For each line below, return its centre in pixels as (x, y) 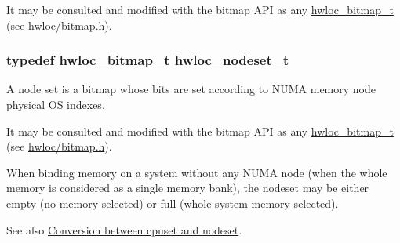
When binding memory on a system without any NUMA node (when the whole (197, 172)
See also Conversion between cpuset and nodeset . (124, 229)
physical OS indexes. (56, 104)
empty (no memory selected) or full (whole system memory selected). (173, 203)
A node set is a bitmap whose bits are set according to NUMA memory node (191, 89)
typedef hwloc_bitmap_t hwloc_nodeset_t (148, 60)
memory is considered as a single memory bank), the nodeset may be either (188, 188)
